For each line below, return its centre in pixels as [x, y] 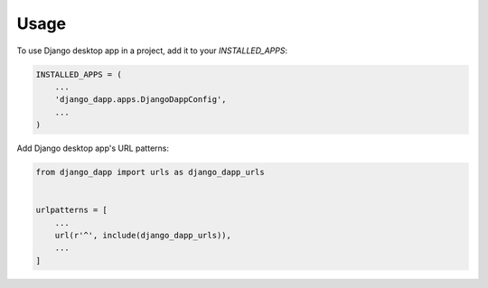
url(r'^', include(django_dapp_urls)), [143, 236]
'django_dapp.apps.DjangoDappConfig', [141, 100]
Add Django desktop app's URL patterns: [93, 148]
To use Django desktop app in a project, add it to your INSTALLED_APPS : [152, 51]
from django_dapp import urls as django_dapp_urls [150, 172]
